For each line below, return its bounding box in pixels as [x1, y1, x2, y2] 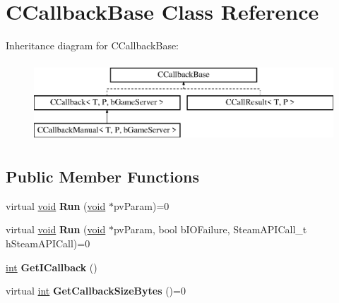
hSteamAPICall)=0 [6, 236, 90, 251]
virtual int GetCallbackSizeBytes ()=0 [6, 283, 186, 298]
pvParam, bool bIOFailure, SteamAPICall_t [113, 222, 307, 237]
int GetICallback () [6, 259, 97, 274]
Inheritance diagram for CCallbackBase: [6, 38, 179, 53]
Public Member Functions [6, 166, 199, 187]
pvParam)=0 [113, 198, 169, 213]
